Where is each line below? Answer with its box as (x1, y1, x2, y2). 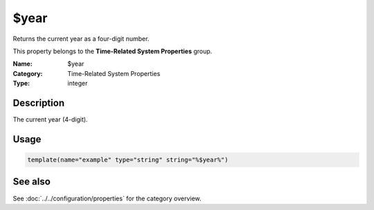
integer (67, 79, 88, 88)
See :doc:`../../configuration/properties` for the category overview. (12, 194, 202, 202)
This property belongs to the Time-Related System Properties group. (12, 47, 213, 55)
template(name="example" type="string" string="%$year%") (27, 156, 229, 164)
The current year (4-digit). (12, 115, 88, 124)
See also (12, 176, 51, 188)
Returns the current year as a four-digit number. (12, 35, 150, 43)
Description (12, 97, 65, 108)
